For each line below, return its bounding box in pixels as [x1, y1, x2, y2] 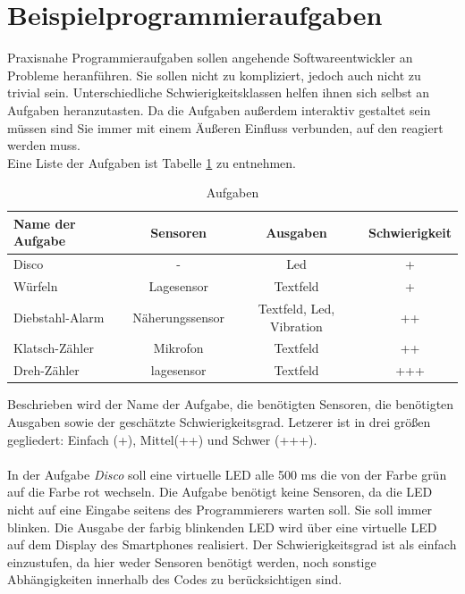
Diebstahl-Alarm [13, 307, 105, 326]
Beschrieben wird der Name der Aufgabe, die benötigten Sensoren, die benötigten [7, 395, 454, 414]
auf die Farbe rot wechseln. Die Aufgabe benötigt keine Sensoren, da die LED [7, 482, 433, 501]
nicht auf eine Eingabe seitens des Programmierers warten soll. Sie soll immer [7, 499, 433, 518]
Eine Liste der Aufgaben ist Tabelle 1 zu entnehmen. [7, 153, 296, 172]
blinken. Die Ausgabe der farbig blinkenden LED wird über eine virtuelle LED [7, 517, 437, 536]
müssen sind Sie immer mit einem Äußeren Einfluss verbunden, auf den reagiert [7, 118, 444, 137]
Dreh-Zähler [13, 361, 80, 380]
